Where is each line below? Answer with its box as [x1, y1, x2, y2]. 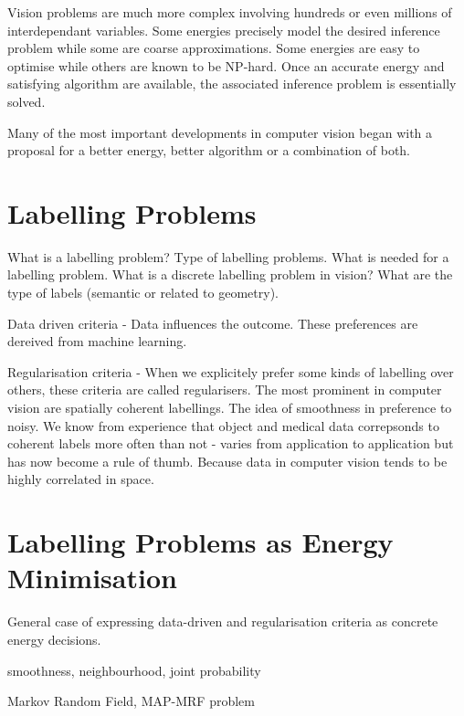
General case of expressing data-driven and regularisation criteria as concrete [7, 612, 438, 631]
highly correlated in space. [7, 469, 154, 489]
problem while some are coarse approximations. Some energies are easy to [7, 38, 420, 58]
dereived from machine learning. [7, 332, 187, 351]
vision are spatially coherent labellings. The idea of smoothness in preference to [7, 398, 452, 417]
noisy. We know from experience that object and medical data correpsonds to [7, 416, 439, 435]
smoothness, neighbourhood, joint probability [7, 660, 261, 679]
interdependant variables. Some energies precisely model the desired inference [7, 20, 440, 39]
